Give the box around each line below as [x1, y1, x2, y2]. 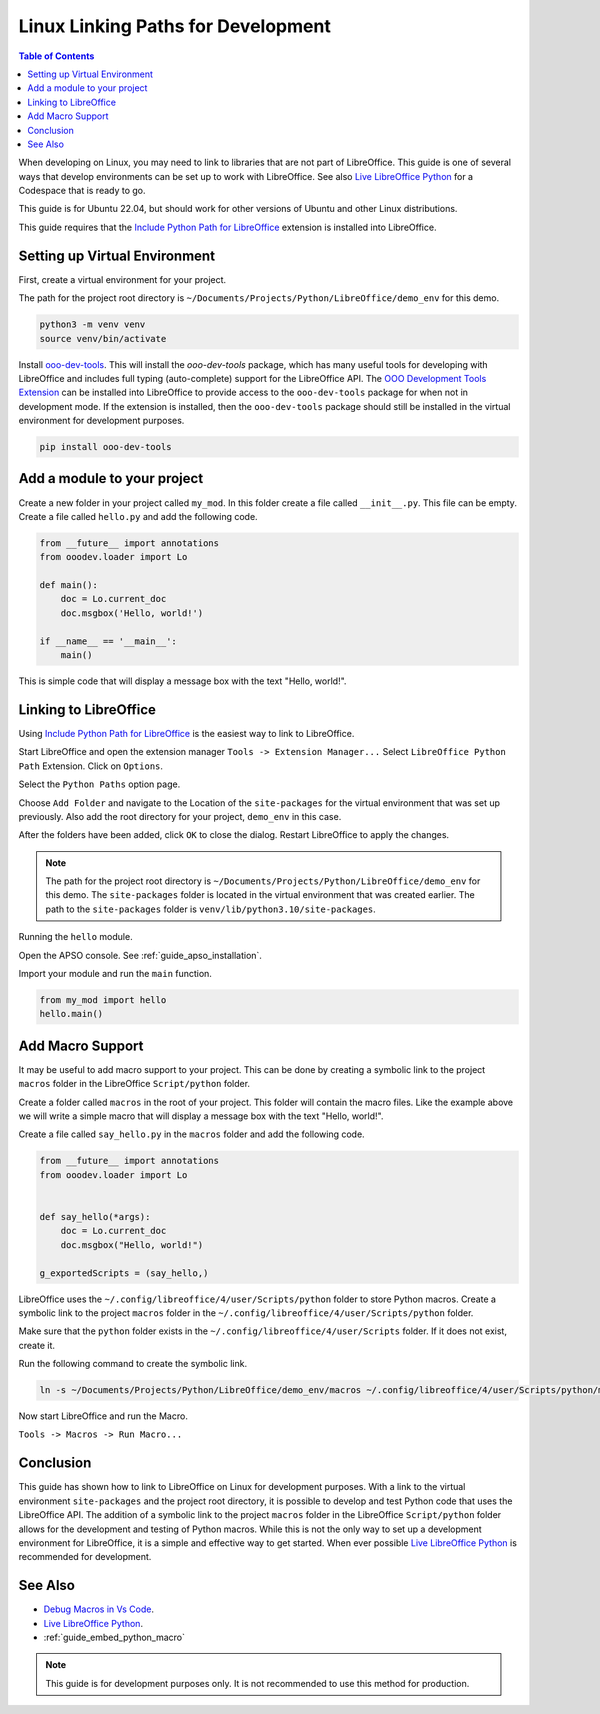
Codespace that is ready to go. [18, 185, 146, 197]
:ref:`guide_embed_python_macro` [43, 1631, 185, 1644]
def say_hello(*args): [39, 1211, 151, 1222]
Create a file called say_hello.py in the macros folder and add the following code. [18, 1128, 365, 1140]
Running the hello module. [18, 931, 134, 943]
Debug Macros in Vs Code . [43, 1603, 155, 1615]
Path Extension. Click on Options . [18, 760, 164, 772]
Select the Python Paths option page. [18, 778, 181, 790]
